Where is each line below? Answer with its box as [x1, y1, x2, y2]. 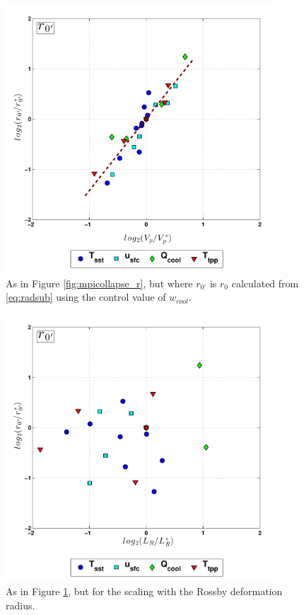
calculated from [231, 275, 299, 290]
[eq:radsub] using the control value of [6, 289, 166, 304]
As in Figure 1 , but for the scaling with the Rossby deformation [6, 584, 283, 599]
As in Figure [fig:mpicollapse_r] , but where [6, 275, 193, 290]
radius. [6, 597, 35, 612]
